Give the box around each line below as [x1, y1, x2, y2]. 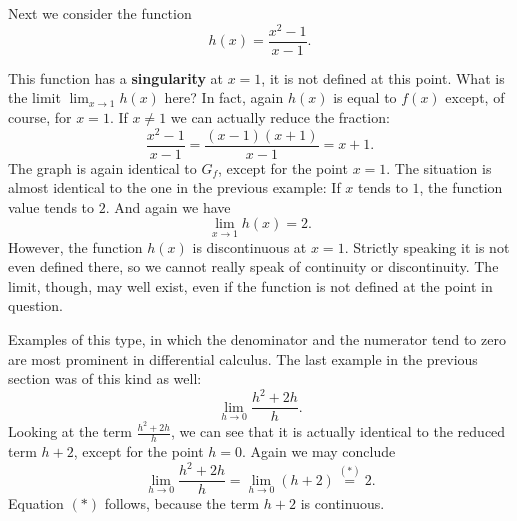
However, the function [8, 236, 143, 257]
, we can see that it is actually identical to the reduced [170, 421, 506, 442]
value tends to [8, 196, 95, 217]
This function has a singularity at [8, 67, 224, 88]
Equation [8, 493, 64, 514]
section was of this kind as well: [8, 368, 202, 389]
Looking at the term [8, 421, 132, 442]
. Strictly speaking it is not [344, 236, 510, 257]
